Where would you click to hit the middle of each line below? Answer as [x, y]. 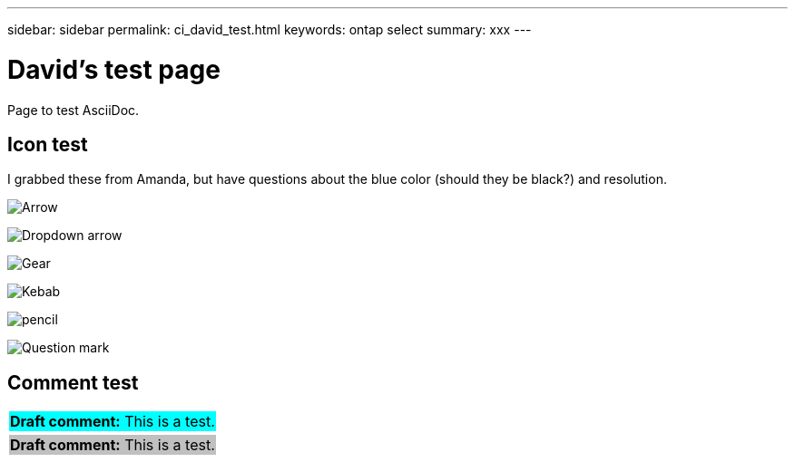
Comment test [73, 382]
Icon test [48, 144]
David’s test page [114, 69]
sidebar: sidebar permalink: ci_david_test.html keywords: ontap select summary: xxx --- [270, 29]
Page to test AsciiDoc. [74, 110]
